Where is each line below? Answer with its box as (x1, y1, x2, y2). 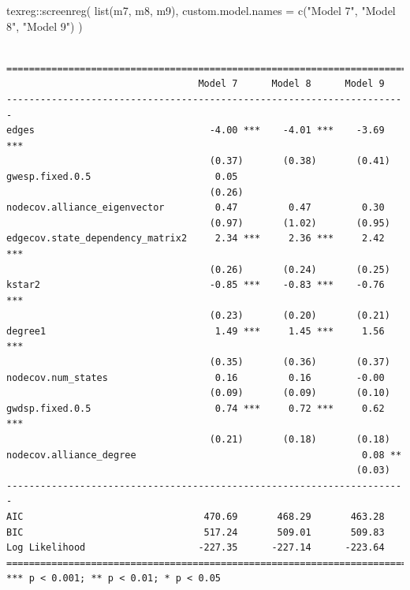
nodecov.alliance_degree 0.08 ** (6, 449, 402, 461)
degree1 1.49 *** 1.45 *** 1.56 (6, 325, 385, 337)
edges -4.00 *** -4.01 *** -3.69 (6, 125, 385, 136)
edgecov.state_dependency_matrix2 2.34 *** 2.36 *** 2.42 (6, 233, 385, 245)
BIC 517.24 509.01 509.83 (6, 526, 385, 538)
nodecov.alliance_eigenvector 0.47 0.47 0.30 (6, 202, 385, 214)
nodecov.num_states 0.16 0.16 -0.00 (6, 372, 385, 383)
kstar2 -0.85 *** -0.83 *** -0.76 (6, 279, 385, 291)
